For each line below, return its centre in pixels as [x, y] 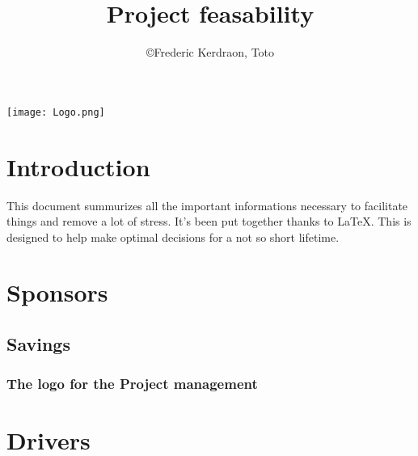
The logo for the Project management [132, 384]
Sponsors [57, 292]
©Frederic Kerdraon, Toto [210, 52]
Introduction [78, 166]
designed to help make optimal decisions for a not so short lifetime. [173, 236]
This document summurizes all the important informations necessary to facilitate [207, 205]
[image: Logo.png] [56, 112]
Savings [38, 344]
